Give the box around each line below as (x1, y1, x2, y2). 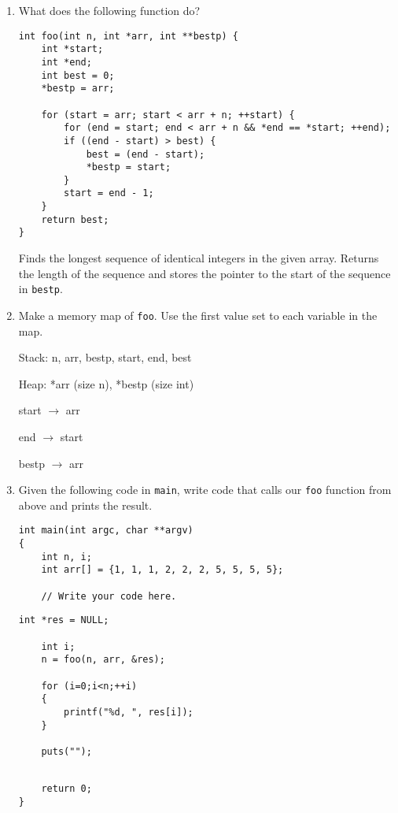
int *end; (41, 56, 92, 68)
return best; (41, 213, 109, 225)
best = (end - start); (86, 148, 205, 160)
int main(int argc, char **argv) (18, 525, 193, 536)
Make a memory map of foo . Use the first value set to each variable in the (18, 306, 378, 323)
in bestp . (18, 280, 63, 297)
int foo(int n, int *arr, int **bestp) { (18, 30, 238, 42)
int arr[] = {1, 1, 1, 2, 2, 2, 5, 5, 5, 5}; (41, 564, 284, 576)
